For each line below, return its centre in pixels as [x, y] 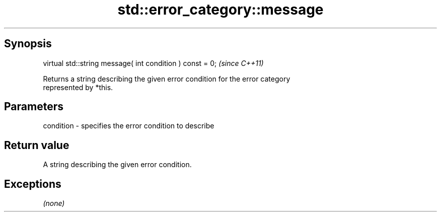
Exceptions [33, 184]
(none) [54, 203]
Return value [37, 145]
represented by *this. [78, 87]
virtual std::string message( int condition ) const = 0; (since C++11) [153, 63]
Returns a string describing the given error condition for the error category [167, 79]
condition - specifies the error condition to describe [129, 126]
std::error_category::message [220, 10]
